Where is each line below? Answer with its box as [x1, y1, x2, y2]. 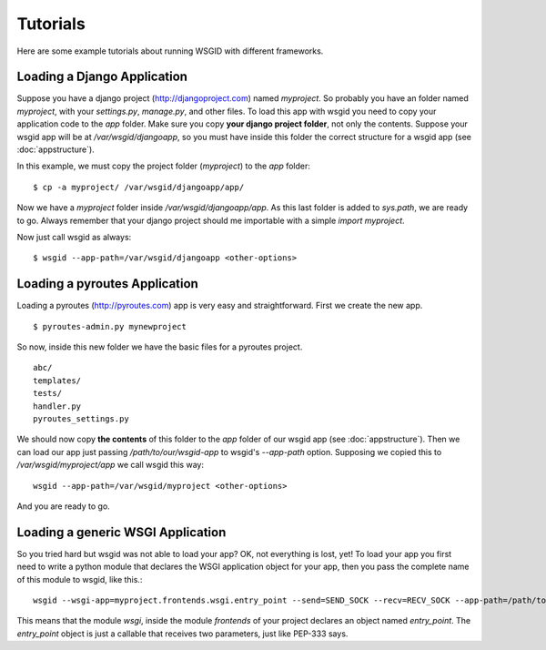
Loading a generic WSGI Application [16, 524, 227, 540]
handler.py [33, 401, 82, 411]
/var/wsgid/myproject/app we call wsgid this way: [16, 460, 205, 471]
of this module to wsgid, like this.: [16, 574, 143, 584]
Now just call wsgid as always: [16, 231, 132, 242]
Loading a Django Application [16, 69, 188, 85]
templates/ [33, 375, 82, 386]
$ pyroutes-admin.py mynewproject [33, 321, 187, 331]
